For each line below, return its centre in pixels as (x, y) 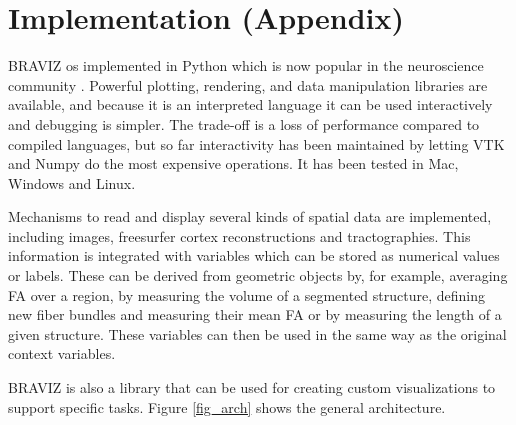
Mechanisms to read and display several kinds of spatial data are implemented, (250, 216)
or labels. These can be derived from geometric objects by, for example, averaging (258, 275)
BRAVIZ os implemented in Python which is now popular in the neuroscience (246, 65)
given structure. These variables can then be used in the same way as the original (257, 333)
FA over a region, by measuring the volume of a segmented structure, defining (246, 294)
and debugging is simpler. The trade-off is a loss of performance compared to (244, 123)
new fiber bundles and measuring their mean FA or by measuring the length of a (255, 314)
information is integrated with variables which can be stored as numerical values (254, 255)
